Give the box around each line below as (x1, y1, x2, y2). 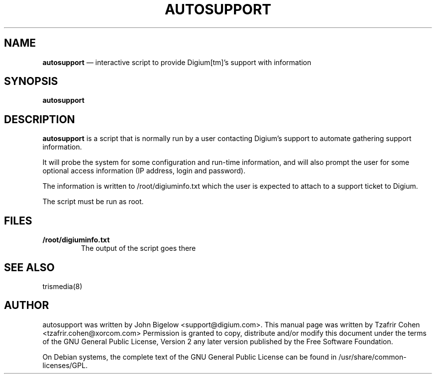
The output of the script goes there (81, 244, 196, 253)
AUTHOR (4, 299, 49, 312)
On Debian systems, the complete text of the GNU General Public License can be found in (42, 352, 337, 361)
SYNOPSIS (4, 75, 58, 88)
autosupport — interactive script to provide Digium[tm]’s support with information (42, 58, 312, 67)
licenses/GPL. (42, 361, 88, 370)
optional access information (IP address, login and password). (42, 166, 245, 175)
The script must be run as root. (42, 197, 144, 206)
